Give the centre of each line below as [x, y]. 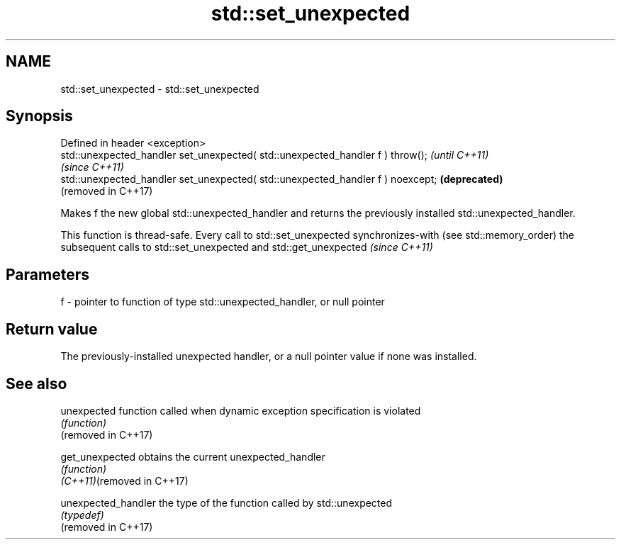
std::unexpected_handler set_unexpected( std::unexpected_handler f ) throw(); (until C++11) [275, 155]
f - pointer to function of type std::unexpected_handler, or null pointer [223, 302]
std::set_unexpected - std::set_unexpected [160, 89]
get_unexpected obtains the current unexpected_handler [193, 456]
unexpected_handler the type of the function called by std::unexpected [226, 502]
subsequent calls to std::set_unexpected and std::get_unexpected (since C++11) [247, 247]
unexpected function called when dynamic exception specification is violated [241, 410]
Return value [52, 329]
